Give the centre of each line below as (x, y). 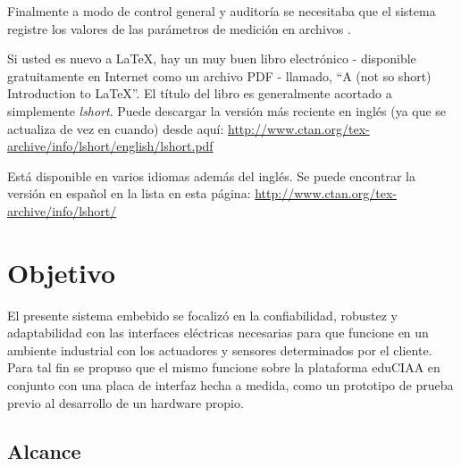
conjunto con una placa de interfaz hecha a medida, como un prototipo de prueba (230, 385)
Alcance (44, 450)
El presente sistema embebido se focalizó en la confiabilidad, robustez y (202, 315)
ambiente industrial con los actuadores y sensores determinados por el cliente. (220, 349)
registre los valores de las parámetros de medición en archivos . (179, 28)
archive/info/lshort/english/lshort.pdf (110, 146)
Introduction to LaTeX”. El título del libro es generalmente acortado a (200, 93)
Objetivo (62, 272)
